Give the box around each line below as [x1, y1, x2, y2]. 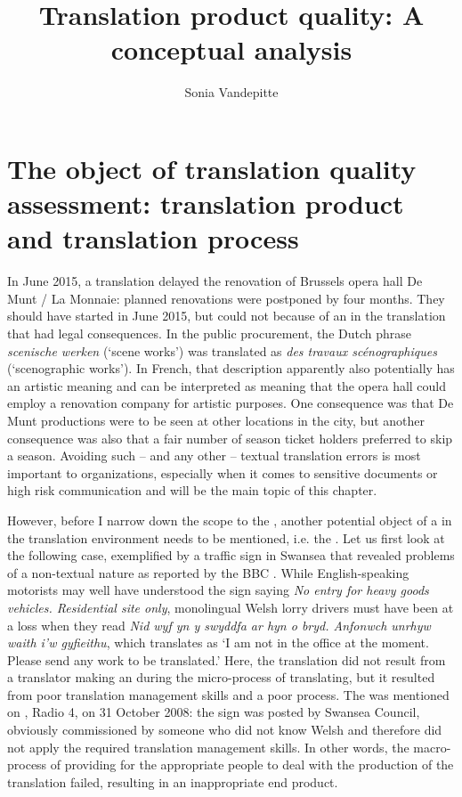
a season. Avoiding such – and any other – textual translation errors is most [7, 446, 421, 465]
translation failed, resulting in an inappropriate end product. [7, 772, 338, 791]
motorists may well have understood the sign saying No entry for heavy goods [7, 581, 429, 599]
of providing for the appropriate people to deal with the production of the [50, 755, 454, 774]
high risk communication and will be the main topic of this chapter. [7, 481, 377, 500]
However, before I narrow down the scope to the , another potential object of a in [7, 510, 452, 529]
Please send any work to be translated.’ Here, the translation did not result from [7, 650, 446, 669]
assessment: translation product [7, 185, 404, 222]
